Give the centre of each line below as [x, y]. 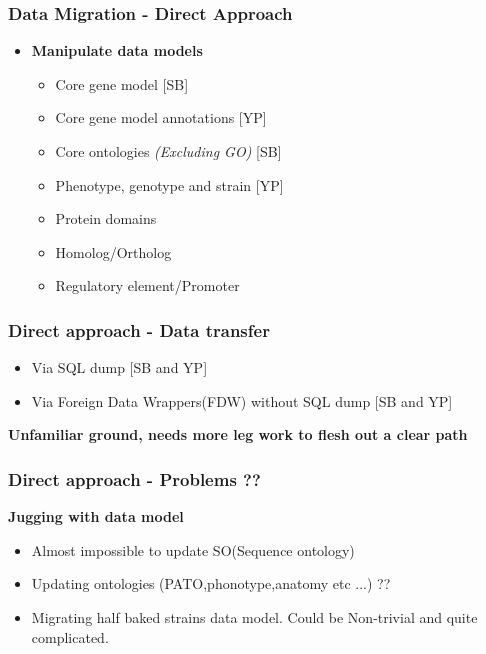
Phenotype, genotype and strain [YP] [169, 184]
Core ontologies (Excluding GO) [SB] [168, 151]
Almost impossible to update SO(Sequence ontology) [193, 549]
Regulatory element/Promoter [147, 285]
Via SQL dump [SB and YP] [119, 367]
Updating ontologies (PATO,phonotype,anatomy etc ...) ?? [211, 583]
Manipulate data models [117, 50]
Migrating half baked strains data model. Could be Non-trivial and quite [254, 616]
